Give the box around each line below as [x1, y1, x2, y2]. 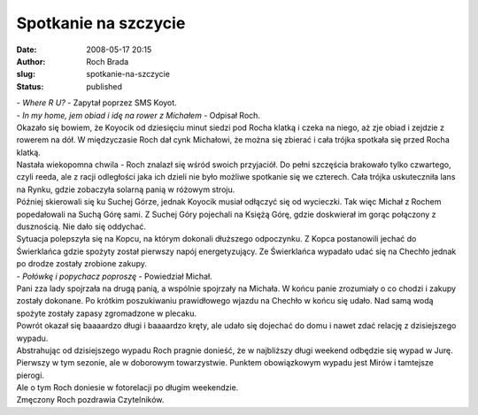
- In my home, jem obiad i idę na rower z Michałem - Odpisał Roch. [16, 110, 261, 120]
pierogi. [16, 370, 44, 380]
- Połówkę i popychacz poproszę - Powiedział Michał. [16, 271, 212, 281]
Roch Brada [86, 56, 129, 66]
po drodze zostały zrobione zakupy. [16, 258, 148, 269]
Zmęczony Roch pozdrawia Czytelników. [16, 395, 165, 405]
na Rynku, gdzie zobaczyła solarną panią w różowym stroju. [16, 184, 235, 195]
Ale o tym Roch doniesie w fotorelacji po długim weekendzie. [16, 382, 239, 393]
